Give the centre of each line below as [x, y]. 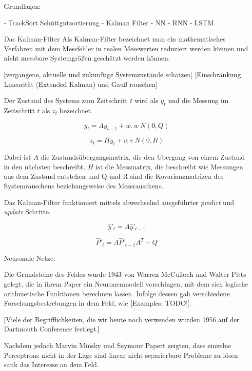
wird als [146, 100]
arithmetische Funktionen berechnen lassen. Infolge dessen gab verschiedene [117, 293]
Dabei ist [18, 157]
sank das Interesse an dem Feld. [51, 364]
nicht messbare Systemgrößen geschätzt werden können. [87, 58]
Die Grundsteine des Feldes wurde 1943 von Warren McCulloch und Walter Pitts [125, 274]
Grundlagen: [22, 6]
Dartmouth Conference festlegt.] [52, 329]
